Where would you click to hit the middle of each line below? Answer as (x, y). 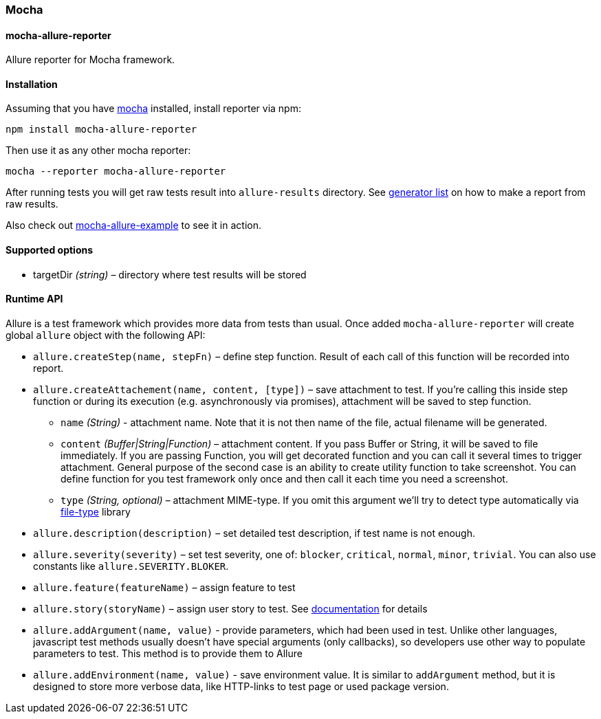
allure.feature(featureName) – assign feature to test (164, 587)
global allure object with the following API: (106, 335)
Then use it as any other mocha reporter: (98, 151)
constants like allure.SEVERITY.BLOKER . (131, 566)
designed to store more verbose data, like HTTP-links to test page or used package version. (241, 686)
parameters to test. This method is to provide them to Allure (168, 653)
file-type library (96, 511)
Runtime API (34, 299)
